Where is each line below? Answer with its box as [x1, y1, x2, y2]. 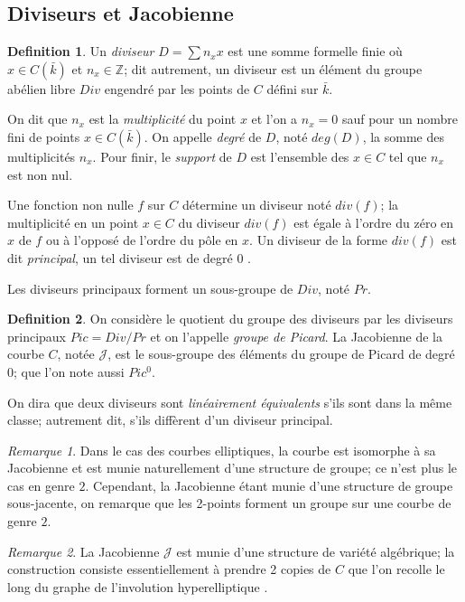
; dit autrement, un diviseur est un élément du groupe [124, 59, 423, 78]
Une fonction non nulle [7, 195, 134, 214]
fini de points [7, 127, 80, 146]
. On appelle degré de [144, 127, 262, 146]
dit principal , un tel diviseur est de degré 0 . [7, 248, 252, 267]
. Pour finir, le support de [92, 146, 232, 165]
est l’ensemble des [250, 146, 349, 165]
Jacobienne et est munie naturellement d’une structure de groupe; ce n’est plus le [7, 458, 458, 477]
